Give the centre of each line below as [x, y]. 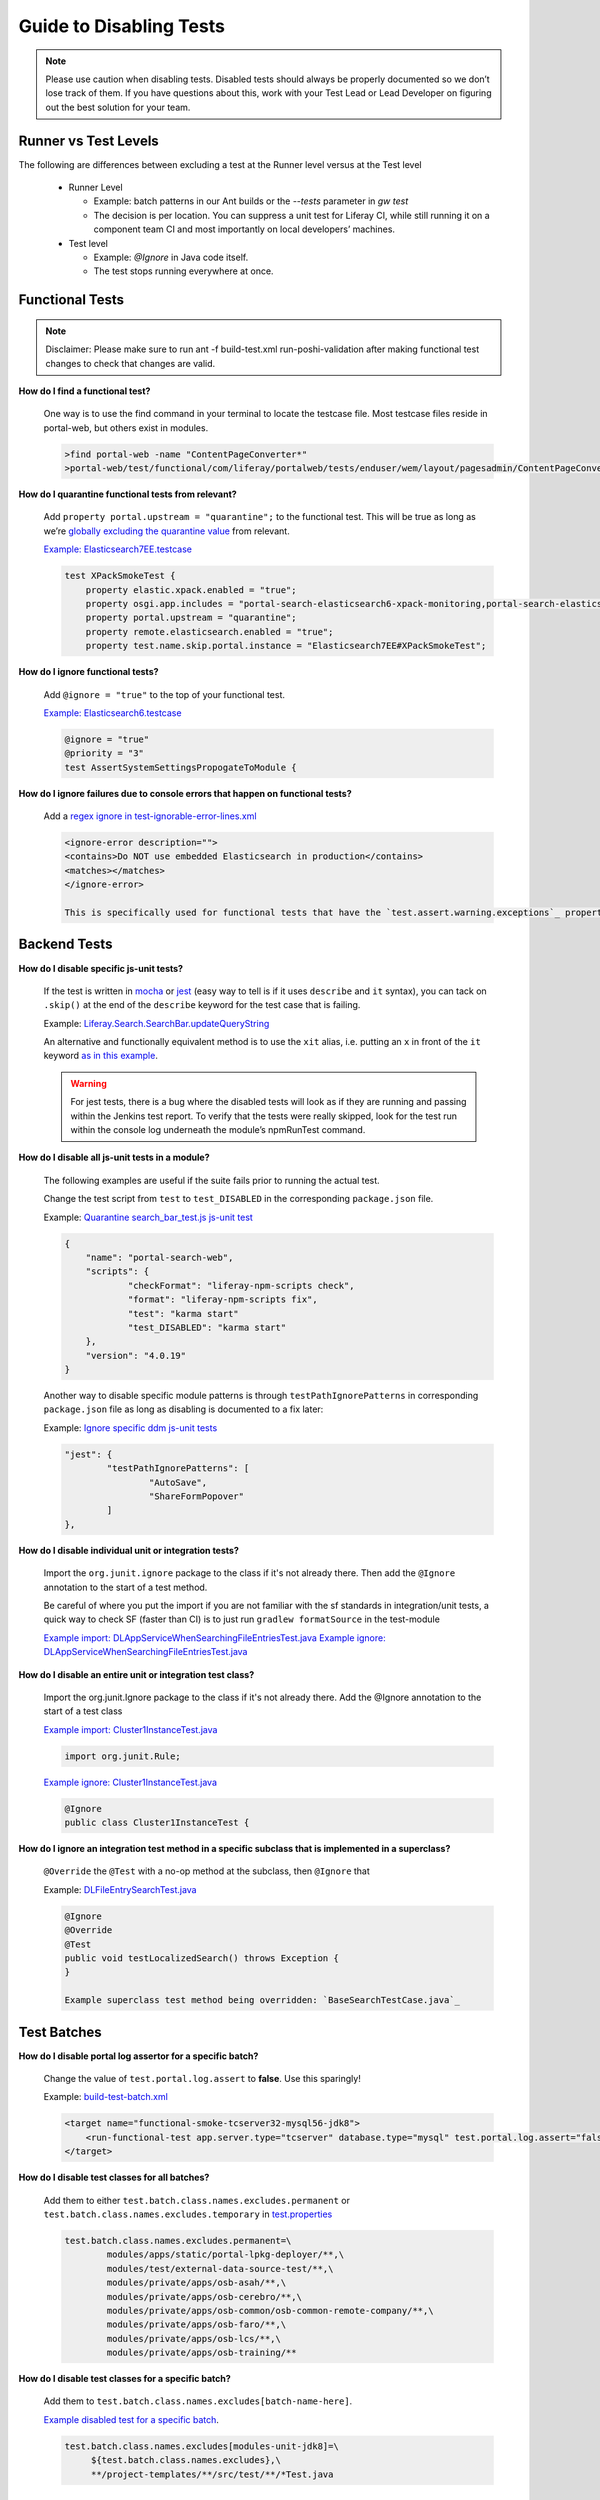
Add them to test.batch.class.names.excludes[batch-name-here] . [198, 2401]
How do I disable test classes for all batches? [114, 2177]
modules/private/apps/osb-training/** [201, 2353]
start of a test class [83, 1711]
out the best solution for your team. [118, 107]
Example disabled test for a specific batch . [131, 2419]
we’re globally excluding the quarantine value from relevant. [166, 531]
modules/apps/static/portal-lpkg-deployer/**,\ [225, 2254]
